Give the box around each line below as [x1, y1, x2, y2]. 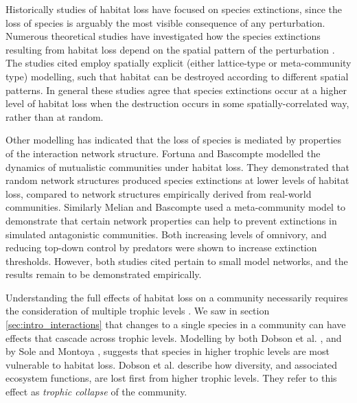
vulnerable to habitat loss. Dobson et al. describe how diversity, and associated [5, 357, 338, 371]
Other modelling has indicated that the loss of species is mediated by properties [5, 133, 342, 147]
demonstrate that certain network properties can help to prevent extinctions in [5, 213, 337, 227]
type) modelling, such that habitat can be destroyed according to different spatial [5, 69, 349, 83]
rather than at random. [5, 109, 104, 124]
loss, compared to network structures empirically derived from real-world [5, 186, 312, 200]
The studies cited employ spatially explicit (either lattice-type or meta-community [5, 56, 352, 70]
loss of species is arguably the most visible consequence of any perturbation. [5, 15, 325, 30]
